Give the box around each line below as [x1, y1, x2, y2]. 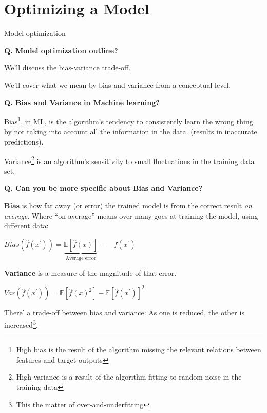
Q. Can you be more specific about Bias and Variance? [4, 183, 203, 193]
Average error [65, 255, 96, 261]
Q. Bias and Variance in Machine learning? [4, 97, 160, 107]
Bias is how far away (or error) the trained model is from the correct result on [4, 200, 252, 210]
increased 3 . [4, 317, 38, 330]
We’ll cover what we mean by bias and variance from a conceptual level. [4, 79, 231, 90]
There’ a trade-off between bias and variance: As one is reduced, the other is [4, 307, 244, 318]
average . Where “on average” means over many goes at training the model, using [4, 210, 258, 221]
